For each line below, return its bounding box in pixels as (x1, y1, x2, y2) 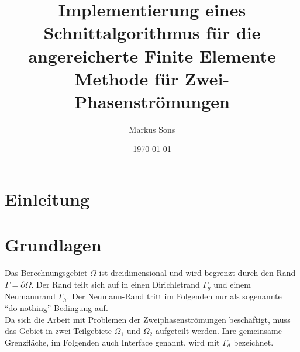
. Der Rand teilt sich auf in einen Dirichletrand (31, 278, 200, 290)
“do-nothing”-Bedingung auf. (5, 302, 108, 314)
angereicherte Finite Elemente (28, 43, 276, 67)
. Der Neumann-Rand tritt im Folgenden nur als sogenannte (67, 290, 282, 302)
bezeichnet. (233, 336, 274, 348)
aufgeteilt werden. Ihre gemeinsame (155, 325, 282, 337)
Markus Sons (129, 123, 175, 135)
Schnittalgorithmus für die (43, 20, 261, 44)
